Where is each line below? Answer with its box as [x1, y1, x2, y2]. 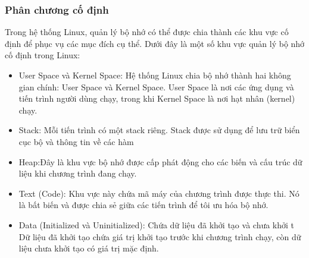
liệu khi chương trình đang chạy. [18, 167, 137, 180]
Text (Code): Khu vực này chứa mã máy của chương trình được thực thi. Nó [18, 187, 299, 199]
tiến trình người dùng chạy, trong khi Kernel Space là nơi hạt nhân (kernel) [18, 92, 295, 105]
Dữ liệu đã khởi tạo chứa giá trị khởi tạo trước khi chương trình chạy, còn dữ [18, 230, 301, 243]
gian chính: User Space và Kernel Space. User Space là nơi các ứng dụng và [18, 80, 294, 93]
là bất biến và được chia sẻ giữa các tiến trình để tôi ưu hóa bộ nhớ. [18, 199, 269, 211]
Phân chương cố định [5, 2, 109, 17]
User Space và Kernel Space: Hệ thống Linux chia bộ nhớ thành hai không [18, 69, 291, 81]
